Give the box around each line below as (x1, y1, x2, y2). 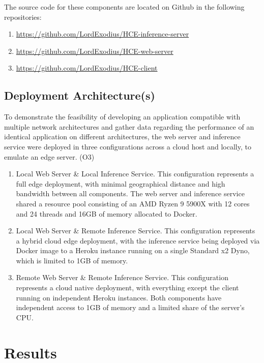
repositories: (4, 11, 42, 22)
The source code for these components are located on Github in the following (4, 2, 245, 12)
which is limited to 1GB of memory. (16, 255, 128, 265)
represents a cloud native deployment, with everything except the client (16, 282, 239, 293)
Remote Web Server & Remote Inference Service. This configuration (16, 272, 228, 283)
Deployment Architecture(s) (4, 87, 155, 103)
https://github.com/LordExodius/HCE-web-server (16, 45, 173, 56)
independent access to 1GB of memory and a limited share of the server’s (16, 302, 245, 313)
